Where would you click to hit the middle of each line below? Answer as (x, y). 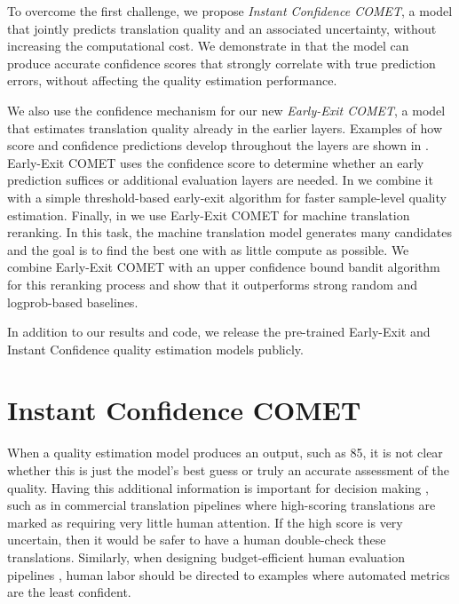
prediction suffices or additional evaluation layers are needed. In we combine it (220, 180)
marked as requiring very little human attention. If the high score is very (205, 522)
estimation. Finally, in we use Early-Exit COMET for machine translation (209, 215)
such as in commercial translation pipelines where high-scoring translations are (222, 505)
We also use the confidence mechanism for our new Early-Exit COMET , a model (226, 110)
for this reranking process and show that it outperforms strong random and (213, 284)
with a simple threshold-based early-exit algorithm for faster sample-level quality (227, 197)
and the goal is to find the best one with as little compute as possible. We (208, 249)
